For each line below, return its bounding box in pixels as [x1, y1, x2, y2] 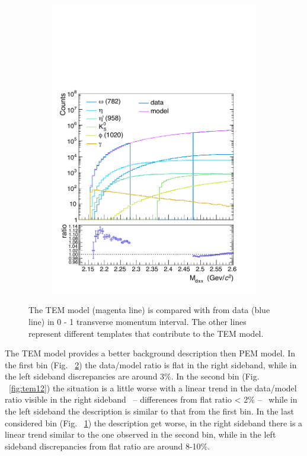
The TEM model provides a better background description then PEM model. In [5, 347, 296, 359]
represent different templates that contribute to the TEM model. [28, 327, 264, 339]
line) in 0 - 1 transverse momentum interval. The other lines [28, 315, 247, 327]
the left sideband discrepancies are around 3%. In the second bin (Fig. [5, 370, 260, 382]
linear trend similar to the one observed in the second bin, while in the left [5, 428, 276, 441]
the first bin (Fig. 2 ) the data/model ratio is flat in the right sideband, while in [5, 358, 297, 371]
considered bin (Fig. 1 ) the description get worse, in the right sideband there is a [5, 416, 303, 429]
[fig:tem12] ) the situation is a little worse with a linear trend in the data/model [9, 381, 297, 394]
